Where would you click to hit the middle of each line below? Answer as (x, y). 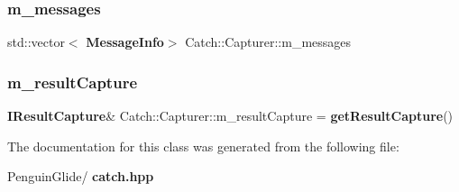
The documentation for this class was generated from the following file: (203, 146)
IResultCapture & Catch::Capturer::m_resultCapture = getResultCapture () (230, 116)
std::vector (36, 42)
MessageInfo (125, 42)
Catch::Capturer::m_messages (268, 42)
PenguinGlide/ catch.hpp (81, 176)
